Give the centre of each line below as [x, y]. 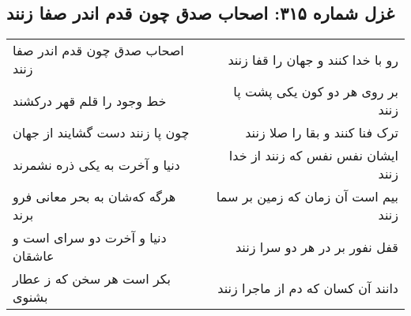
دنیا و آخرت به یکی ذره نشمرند [96, 164]
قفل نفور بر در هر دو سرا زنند [317, 246]
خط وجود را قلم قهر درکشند [90, 100]
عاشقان [34, 256]
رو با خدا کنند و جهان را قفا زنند [313, 59]
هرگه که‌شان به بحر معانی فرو [94, 197]
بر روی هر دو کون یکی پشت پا [316, 92]
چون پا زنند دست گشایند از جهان [101, 133]
